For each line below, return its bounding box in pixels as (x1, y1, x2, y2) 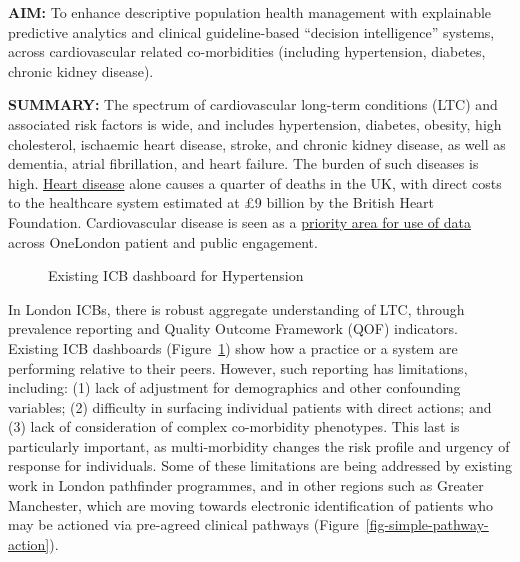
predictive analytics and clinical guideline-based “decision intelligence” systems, (8, 21, 495, 42)
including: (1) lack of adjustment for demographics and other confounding (8, 377, 461, 398)
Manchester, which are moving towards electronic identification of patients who (8, 494, 493, 515)
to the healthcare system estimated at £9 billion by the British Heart (8, 192, 435, 213)
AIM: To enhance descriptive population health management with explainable (8, 2, 492, 22)
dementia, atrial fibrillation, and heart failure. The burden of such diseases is (8, 153, 479, 174)
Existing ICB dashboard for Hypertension (48, 265, 304, 286)
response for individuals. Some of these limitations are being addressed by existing (8, 455, 513, 476)
